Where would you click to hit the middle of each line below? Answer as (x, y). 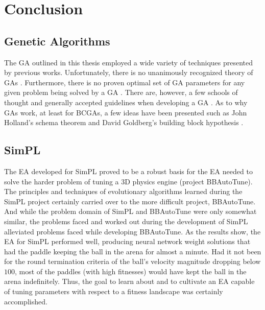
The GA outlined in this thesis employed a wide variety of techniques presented (129, 62)
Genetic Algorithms (57, 41)
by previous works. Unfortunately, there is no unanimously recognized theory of (129, 72)
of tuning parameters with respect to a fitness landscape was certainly (114, 291)
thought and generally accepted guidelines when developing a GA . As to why (126, 102)
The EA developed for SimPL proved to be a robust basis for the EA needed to (128, 171)
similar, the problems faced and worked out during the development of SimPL (126, 221)
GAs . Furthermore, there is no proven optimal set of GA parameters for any (125, 82)
